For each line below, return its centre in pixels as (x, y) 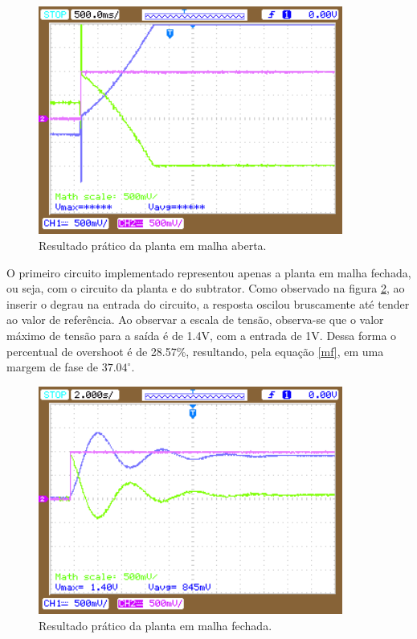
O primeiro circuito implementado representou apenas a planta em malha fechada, (209, 272)
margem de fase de (53, 367)
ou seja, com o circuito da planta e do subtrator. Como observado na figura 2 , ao (206, 288)
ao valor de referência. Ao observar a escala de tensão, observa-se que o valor (195, 319)
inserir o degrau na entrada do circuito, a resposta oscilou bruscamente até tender (208, 303)
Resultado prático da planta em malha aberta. (153, 246)
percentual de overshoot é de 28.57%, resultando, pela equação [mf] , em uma (195, 351)
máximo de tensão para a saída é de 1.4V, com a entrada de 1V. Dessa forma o (202, 336)
